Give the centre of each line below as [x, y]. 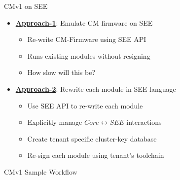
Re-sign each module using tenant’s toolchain [96, 155]
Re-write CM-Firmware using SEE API [87, 39]
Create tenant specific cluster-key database [92, 138]
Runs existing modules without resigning [89, 55]
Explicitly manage [55, 122]
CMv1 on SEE [26, 6]
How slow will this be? [61, 72]
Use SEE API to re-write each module [85, 105]
